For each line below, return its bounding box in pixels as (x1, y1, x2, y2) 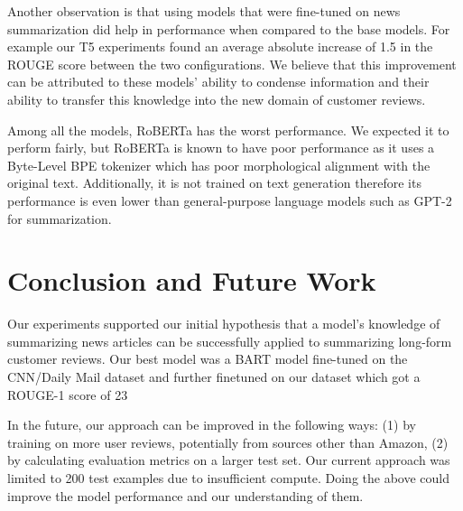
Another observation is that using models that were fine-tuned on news (7, 2, 401, 20)
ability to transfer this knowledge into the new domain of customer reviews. (7, 89, 426, 108)
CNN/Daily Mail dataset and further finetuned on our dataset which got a (7, 367, 421, 386)
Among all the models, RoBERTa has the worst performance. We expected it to (7, 120, 449, 139)
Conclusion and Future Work (7, 262, 376, 299)
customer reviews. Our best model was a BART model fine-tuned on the (7, 349, 408, 368)
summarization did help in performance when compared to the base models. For (7, 19, 450, 38)
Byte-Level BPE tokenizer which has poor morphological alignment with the (7, 155, 431, 174)
